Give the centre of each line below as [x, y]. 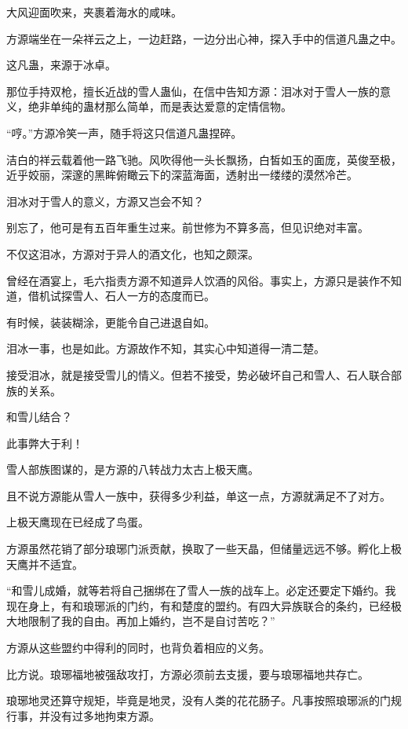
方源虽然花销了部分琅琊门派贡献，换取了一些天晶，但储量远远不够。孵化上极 [204, 549]
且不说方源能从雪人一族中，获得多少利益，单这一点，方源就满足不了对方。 [199, 495]
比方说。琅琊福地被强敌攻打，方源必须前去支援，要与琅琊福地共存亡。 [188, 674]
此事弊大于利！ [45, 443]
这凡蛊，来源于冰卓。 [61, 65]
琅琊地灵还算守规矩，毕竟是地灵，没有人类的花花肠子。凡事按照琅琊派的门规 [204, 700]
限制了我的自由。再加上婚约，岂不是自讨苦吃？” [151, 621]
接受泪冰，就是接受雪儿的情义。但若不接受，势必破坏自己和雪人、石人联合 [199, 374]
